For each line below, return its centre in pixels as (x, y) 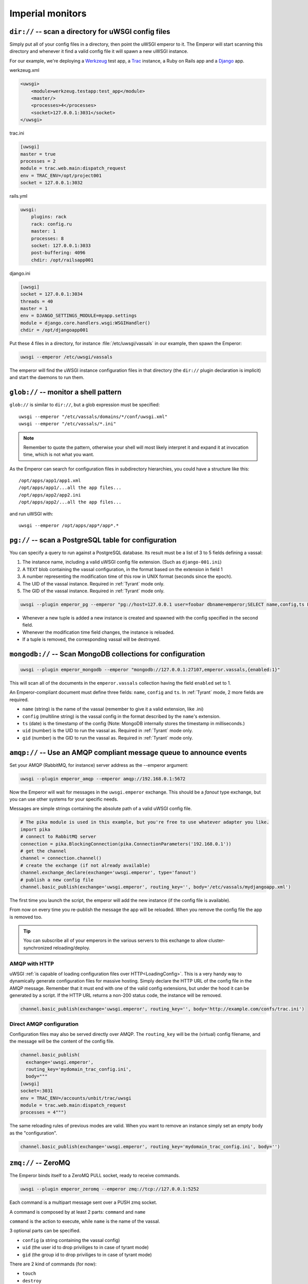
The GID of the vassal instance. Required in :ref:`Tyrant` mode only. (93, 591)
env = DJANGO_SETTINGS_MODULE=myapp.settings (79, 316)
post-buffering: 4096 (58, 253)
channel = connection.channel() (61, 858)
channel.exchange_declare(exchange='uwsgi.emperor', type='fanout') (108, 873)
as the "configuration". (33, 1133)
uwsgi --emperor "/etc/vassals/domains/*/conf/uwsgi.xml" (93, 417)
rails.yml (18, 196)
